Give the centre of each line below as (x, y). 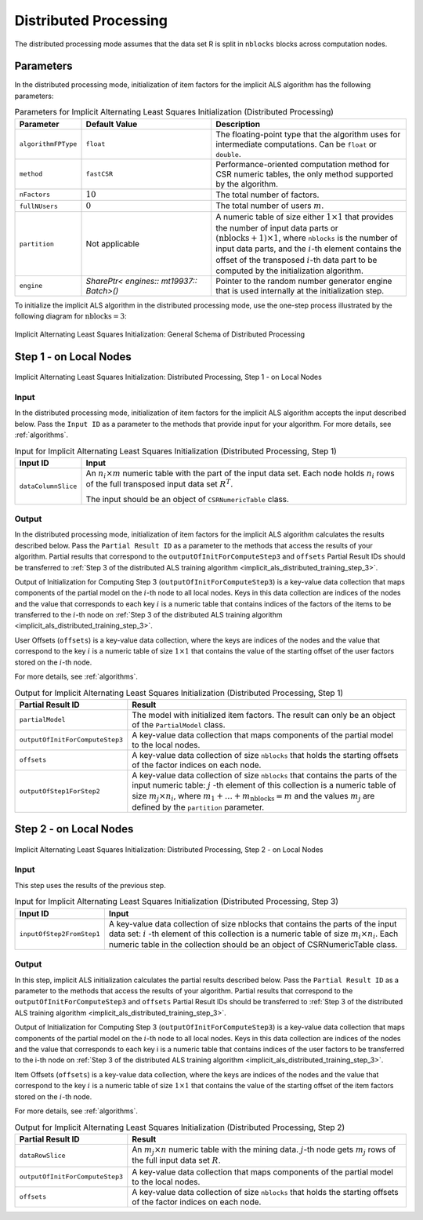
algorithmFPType (48, 144)
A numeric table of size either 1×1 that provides (305, 217)
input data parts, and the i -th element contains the (309, 249)
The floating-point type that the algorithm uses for (308, 134)
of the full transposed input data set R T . (159, 483)
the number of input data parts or (277, 228)
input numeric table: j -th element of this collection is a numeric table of (264, 785)
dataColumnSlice (48, 486)
